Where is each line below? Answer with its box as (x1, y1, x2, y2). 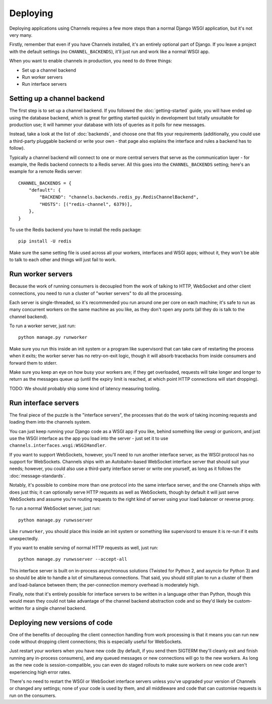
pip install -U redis (18, 239, 72, 244)
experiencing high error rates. (9, 669, 72, 675)
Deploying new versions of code (9, 618, 113, 627)
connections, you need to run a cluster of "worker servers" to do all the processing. (9, 290, 183, 296)
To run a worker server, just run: (9, 323, 76, 329)
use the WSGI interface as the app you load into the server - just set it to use (9, 435, 168, 441)
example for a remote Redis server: (9, 168, 83, 174)
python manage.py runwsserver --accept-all (18, 556, 127, 562)
